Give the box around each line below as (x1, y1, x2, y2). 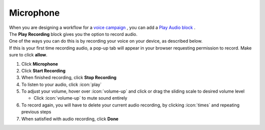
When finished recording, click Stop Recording (21, 75, 117, 80)
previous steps (21, 109, 52, 115)
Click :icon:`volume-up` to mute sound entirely (33, 95, 128, 101)
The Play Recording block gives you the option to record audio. (9, 31, 137, 37)
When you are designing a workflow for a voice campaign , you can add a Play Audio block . (9, 25, 196, 30)
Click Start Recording (21, 68, 66, 74)
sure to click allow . (9, 52, 48, 58)
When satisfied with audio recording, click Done (21, 116, 119, 122)
